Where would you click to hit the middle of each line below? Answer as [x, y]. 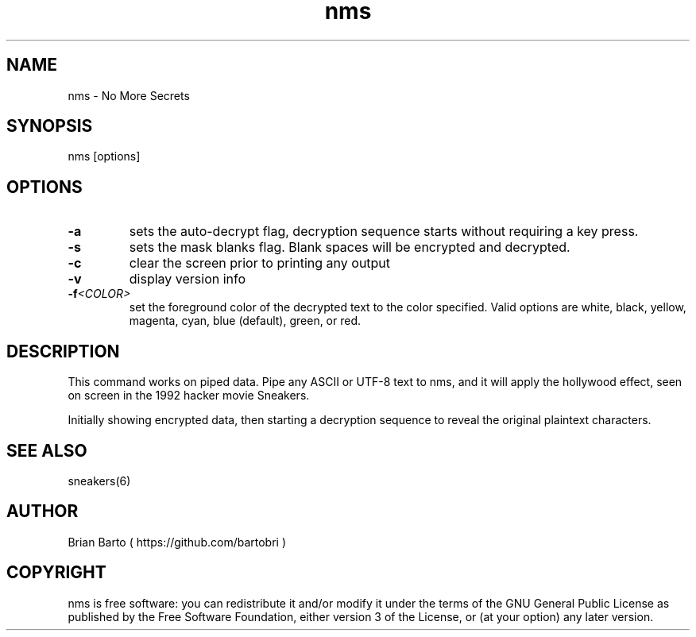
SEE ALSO [47, 450]
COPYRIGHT [56, 573]
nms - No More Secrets [129, 95]
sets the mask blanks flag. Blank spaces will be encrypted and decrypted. [350, 247]
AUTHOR [43, 512]
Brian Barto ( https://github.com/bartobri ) [177, 542]
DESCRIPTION [63, 351]
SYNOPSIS [50, 126]
